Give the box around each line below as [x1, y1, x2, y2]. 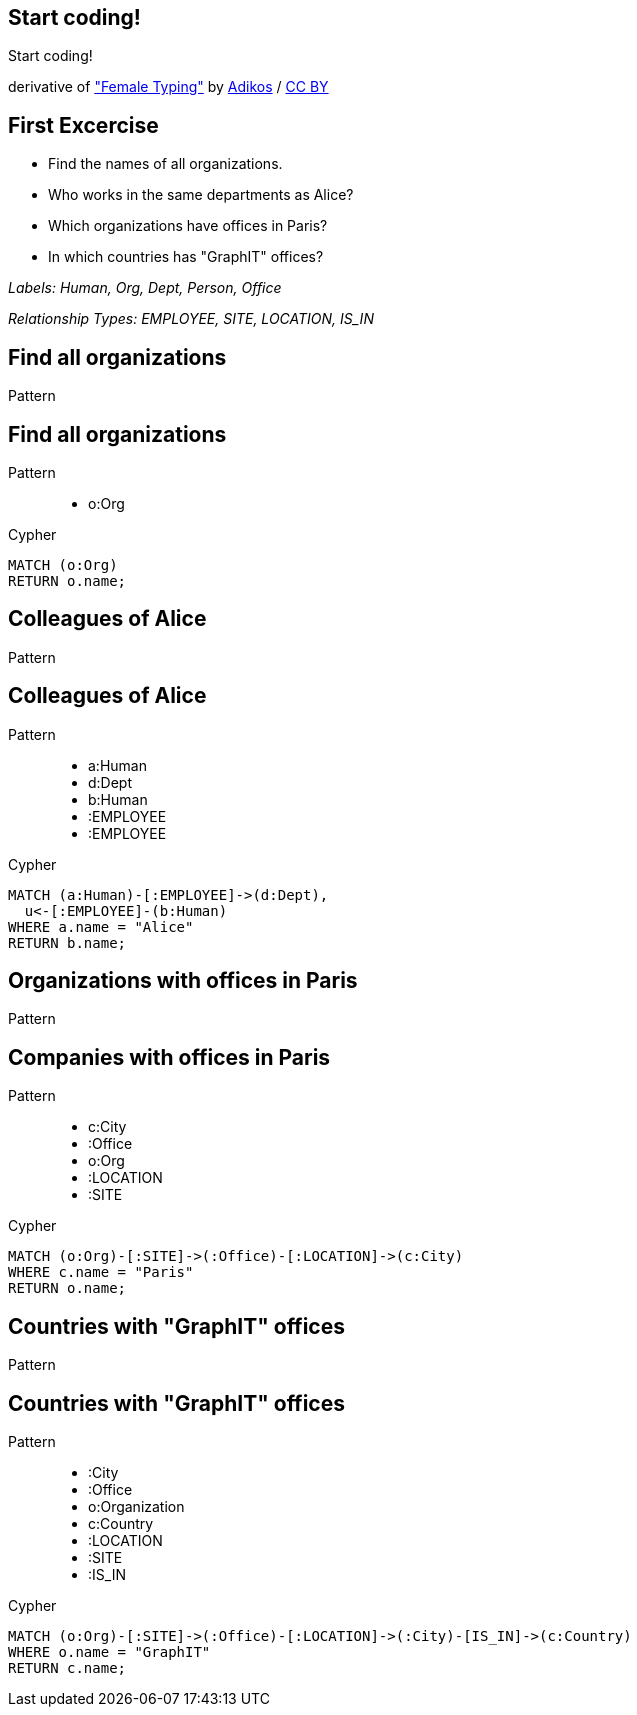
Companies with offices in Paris [8, 1044, 331, 1070]
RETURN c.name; [8, 1660, 127, 1677]
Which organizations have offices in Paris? [48, 217, 328, 235]
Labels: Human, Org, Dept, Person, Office [8, 279, 282, 297]
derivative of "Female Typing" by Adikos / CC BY [8, 78, 329, 96]
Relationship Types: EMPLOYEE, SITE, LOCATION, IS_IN [8, 310, 374, 328]
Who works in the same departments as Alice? [48, 186, 354, 204]
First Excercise [8, 112, 159, 138]
